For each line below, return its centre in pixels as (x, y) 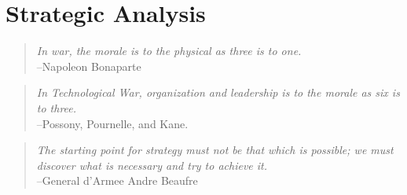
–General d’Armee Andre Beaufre (117, 180)
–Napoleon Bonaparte (89, 66)
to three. (57, 107)
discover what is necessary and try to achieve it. (152, 165)
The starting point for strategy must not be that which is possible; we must (215, 150)
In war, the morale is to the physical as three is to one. (169, 51)
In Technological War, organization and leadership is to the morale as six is (218, 92)
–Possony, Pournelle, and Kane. (112, 123)
